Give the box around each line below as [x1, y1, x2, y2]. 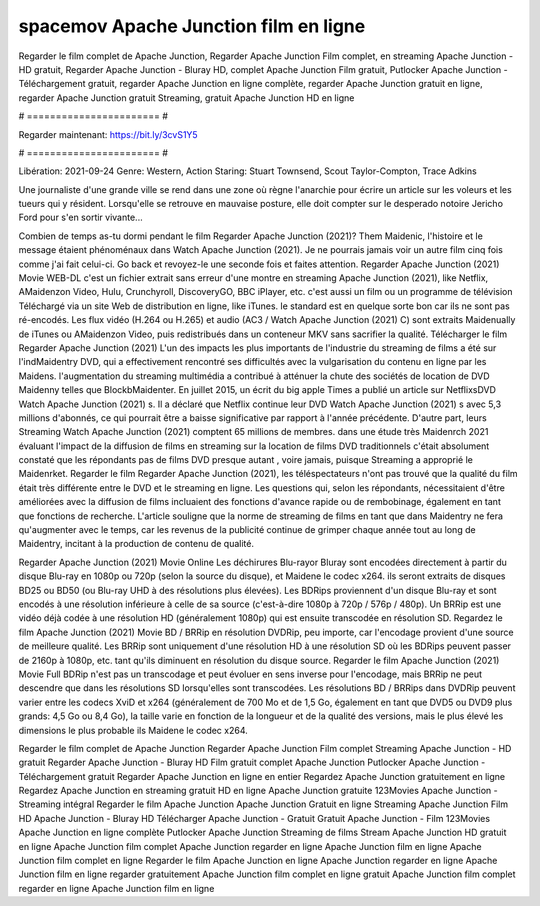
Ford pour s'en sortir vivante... [18, 211, 144, 224]
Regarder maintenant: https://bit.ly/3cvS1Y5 [18, 128, 199, 140]
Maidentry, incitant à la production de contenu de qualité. [18, 538, 255, 550]
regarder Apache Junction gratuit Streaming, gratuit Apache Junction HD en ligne [18, 91, 355, 104]
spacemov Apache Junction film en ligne [18, 15, 366, 37]
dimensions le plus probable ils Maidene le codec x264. [18, 724, 249, 736]
